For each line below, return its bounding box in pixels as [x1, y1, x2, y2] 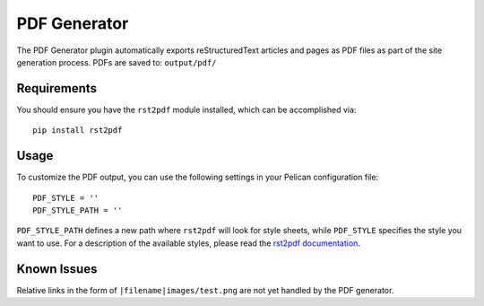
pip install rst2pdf [32, 126, 123, 136]
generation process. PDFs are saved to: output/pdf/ [16, 57, 217, 67]
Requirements [16, 81, 98, 96]
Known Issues [16, 261, 98, 276]
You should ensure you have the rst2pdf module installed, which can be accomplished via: [16, 104, 357, 115]
